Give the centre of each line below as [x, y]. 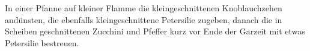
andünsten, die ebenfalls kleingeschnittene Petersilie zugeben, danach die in [144, 19]
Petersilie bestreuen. [42, 42]
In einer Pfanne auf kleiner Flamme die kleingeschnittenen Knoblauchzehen [144, 8]
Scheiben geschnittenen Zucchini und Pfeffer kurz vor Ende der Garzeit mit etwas [155, 31]
